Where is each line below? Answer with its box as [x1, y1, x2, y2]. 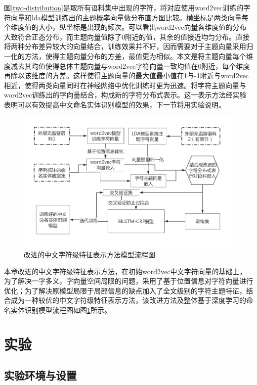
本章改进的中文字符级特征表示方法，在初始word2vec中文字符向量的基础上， [4, 266, 247, 276]
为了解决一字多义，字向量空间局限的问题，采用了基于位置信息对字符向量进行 [4, 276, 253, 286]
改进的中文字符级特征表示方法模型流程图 [24, 249, 155, 259]
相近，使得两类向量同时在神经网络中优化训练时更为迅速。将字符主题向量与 [4, 80, 246, 90]
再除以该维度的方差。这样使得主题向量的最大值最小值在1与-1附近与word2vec [4, 70, 249, 81]
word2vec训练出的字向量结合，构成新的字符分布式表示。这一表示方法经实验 [4, 90, 247, 100]
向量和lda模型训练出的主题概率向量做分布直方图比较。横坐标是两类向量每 [10, 12, 249, 22]
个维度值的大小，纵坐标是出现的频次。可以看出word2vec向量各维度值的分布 [4, 22, 247, 32]
